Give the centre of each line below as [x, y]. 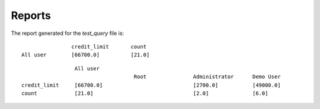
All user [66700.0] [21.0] [86, 55]
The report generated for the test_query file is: [68, 33]
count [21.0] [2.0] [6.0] [145, 93]
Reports [31, 15]
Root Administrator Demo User [207, 77]
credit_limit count [109, 47]
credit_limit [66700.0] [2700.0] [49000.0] [151, 85]
